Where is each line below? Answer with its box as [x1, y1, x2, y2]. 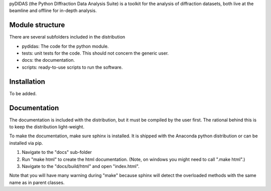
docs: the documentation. [22, 57, 75, 63]
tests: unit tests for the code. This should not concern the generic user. [22, 50, 169, 56]
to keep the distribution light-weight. [9, 124, 85, 130]
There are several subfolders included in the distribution [9, 34, 125, 40]
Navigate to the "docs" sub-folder [22, 149, 92, 155]
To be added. [9, 90, 37, 96]
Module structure [9, 21, 65, 30]
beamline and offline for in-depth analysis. [9, 8, 97, 14]
